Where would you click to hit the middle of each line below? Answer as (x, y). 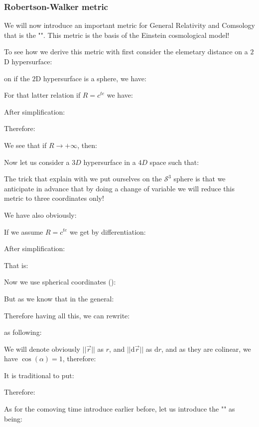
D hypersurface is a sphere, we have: (91, 78)
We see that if (25, 145)
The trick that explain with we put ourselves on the (83, 179)
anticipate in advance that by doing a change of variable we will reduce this (119, 188)
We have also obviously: (40, 214)
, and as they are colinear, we (206, 349)
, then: (87, 145)
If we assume (24, 231)
